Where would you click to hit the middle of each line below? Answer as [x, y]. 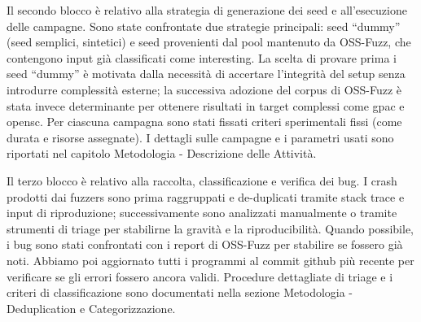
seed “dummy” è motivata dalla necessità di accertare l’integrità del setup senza [206, 74]
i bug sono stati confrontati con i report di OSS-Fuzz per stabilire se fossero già [205, 244]
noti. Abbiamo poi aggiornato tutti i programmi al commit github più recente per [210, 260]
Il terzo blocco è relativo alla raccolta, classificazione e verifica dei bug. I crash [202, 180]
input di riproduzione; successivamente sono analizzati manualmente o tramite [202, 213]
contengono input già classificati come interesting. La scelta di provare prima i [202, 57]
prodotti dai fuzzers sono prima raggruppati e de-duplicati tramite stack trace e [206, 196]
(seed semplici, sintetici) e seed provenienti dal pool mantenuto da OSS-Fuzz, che [209, 42]
